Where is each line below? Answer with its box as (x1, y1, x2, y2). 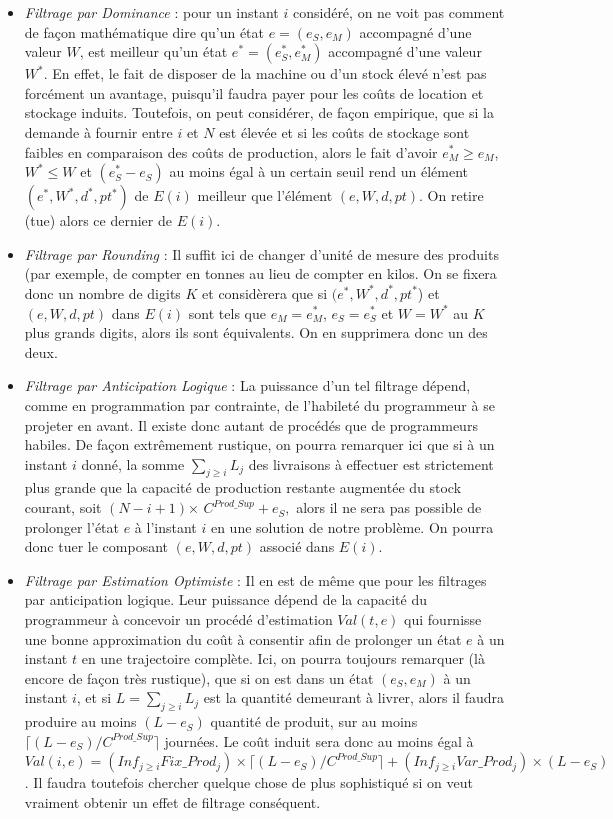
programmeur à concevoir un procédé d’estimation (24, 609, 333, 630)
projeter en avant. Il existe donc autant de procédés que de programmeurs (24, 414, 478, 435)
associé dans (259, 536, 335, 557)
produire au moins (24, 711, 137, 732)
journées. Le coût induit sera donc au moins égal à (164, 730, 474, 751)
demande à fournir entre (24, 121, 173, 142)
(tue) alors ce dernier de (24, 210, 172, 231)
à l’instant (134, 516, 197, 537)
